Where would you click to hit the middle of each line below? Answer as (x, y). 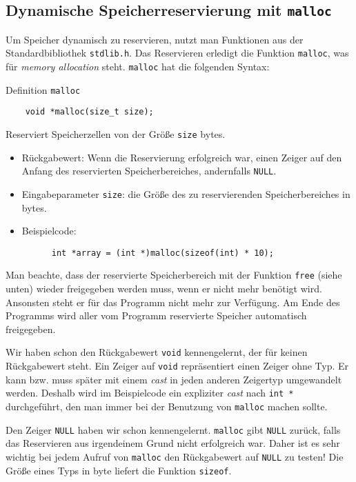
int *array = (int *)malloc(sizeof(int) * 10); (162, 253)
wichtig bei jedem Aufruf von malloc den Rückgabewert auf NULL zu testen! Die (175, 456)
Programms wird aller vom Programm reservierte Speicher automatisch (156, 315)
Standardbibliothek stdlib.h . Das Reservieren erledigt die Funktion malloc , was (177, 53)
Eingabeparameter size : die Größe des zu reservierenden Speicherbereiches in (186, 193)
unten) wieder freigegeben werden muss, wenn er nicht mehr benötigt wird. (164, 289)
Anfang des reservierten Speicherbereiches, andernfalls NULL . (149, 171)
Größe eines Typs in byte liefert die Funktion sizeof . (119, 470)
